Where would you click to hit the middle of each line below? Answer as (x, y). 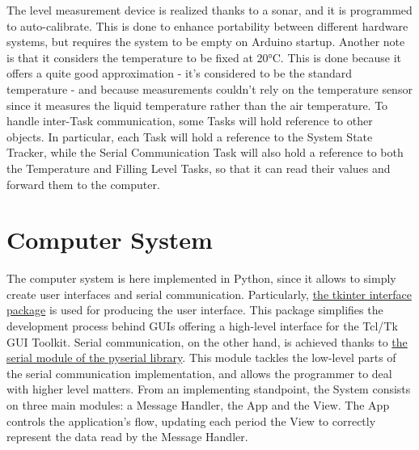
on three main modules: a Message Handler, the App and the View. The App (198, 405)
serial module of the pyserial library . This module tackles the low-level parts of (201, 357)
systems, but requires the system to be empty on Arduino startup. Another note (206, 42)
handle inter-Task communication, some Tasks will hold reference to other (190, 121)
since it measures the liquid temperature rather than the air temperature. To (197, 105)
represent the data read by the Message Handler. (127, 437)
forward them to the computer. (83, 184)
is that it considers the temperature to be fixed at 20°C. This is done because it (204, 57)
